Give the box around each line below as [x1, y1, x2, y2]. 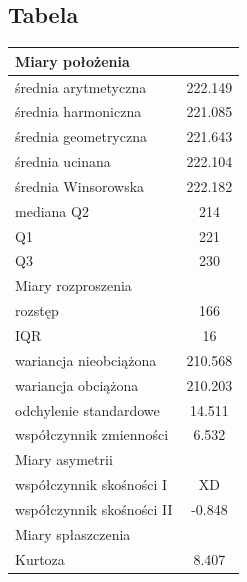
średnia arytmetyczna [15, 76, 147, 97]
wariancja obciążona [15, 374, 139, 395]
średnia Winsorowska [15, 175, 145, 196]
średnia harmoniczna [15, 101, 142, 122]
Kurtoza [15, 548, 65, 569]
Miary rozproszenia [15, 275, 132, 296]
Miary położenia [15, 50, 130, 71]
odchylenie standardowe [15, 399, 160, 420]
